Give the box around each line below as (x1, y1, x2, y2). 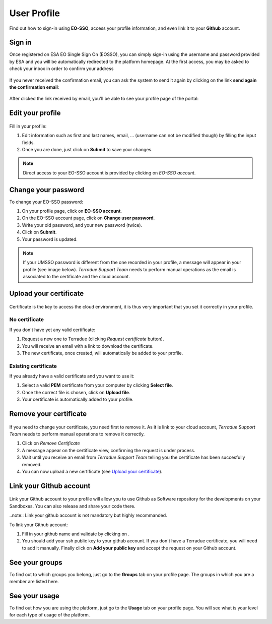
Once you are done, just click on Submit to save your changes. (22, 146, 153, 152)
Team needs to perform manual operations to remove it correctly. (9, 431, 145, 437)
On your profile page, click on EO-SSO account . (22, 208, 122, 214)
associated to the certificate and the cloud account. (23, 274, 130, 280)
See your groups (9, 558, 62, 567)
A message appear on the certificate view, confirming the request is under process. (22, 447, 196, 453)
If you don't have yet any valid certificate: (9, 327, 96, 333)
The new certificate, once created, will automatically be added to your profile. (22, 350, 183, 356)
